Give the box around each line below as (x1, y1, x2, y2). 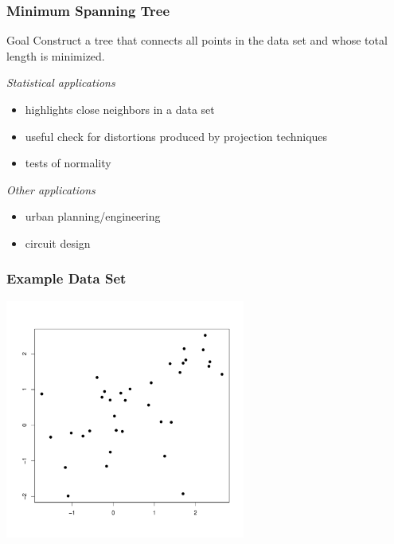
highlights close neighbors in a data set (25, 101, 215, 117)
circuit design (25, 234, 91, 251)
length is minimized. (6, 47, 105, 64)
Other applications (6, 181, 96, 198)
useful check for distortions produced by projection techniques (25, 127, 328, 144)
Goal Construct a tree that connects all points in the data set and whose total (6, 32, 388, 49)
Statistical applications (6, 74, 115, 91)
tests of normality (25, 155, 111, 171)
